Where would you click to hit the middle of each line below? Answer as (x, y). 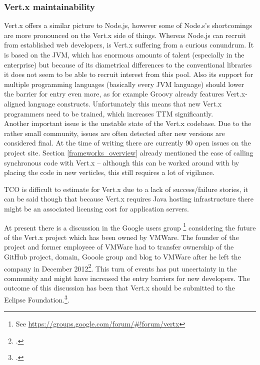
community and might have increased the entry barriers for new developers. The (127, 278)
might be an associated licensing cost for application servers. (97, 208)
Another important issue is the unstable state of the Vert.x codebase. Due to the (128, 123)
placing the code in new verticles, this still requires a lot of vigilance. (109, 172)
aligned (15, 103)
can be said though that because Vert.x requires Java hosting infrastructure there (129, 199)
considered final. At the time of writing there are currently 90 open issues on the (127, 143)
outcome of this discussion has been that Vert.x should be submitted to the (119, 288)
